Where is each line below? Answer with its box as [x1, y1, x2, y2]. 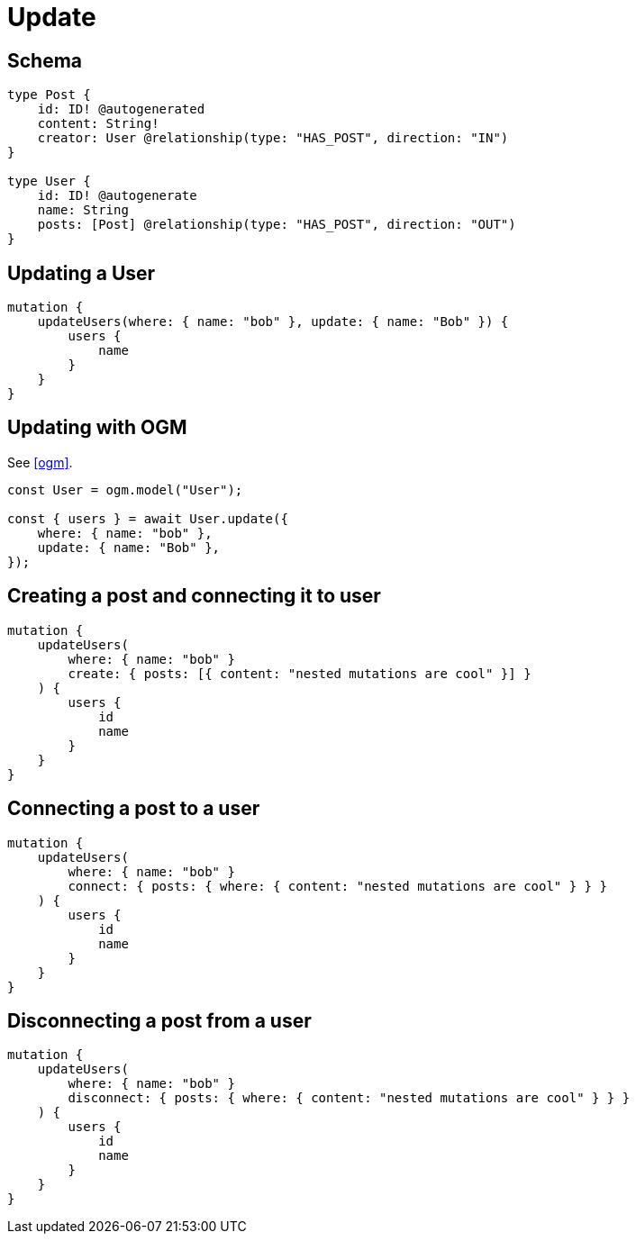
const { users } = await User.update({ [7, 511, 288, 526]
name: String [37, 203, 129, 218]
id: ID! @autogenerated [37, 102, 205, 117]
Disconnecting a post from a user [7, 1009, 312, 1032]
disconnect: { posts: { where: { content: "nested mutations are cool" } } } [68, 1091, 631, 1106]
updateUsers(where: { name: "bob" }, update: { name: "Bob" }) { [37, 314, 509, 330]
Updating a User [7, 261, 156, 285]
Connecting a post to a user [7, 797, 260, 820]
